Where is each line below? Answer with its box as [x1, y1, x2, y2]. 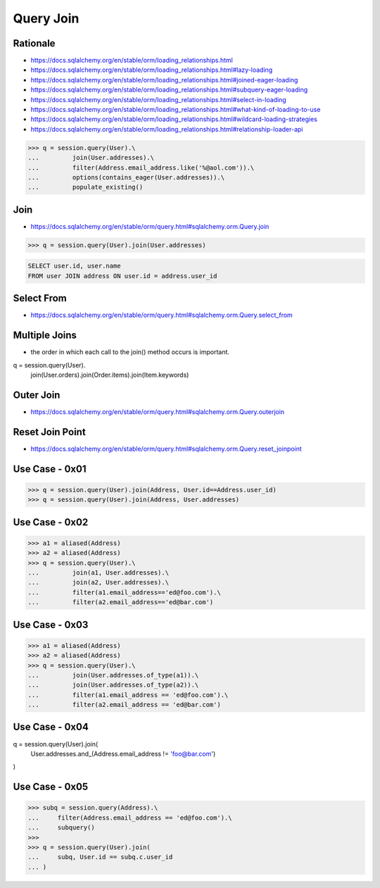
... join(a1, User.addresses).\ [27, 568, 169, 577]
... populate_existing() [27, 183, 144, 192]
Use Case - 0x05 [13, 781, 88, 793]
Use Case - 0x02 [13, 516, 89, 528]
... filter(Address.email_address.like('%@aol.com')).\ [27, 163, 255, 172]
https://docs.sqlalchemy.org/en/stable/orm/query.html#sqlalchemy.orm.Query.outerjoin [30, 407, 285, 415]
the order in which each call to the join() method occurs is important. [30, 348, 230, 356]
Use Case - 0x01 [13, 463, 87, 475]
